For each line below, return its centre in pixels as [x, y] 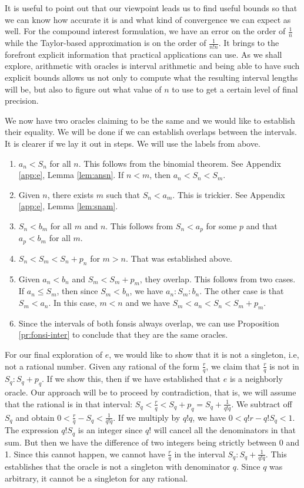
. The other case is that [242, 291]
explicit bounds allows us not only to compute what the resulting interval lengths [151, 78]
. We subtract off [262, 403]
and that [262, 225]
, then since [77, 291]
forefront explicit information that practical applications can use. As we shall [143, 54]
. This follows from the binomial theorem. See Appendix [180, 163]
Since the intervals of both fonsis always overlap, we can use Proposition [149, 323]
